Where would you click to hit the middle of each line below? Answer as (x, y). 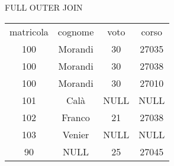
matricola (29, 31)
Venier (76, 134)
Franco (76, 117)
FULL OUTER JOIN (44, 7)
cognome (76, 31)
